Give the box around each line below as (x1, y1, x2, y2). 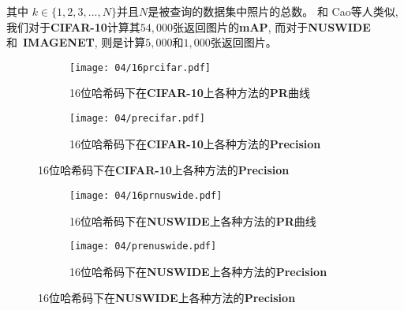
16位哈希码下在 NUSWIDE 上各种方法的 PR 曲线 (69, 212, 316, 229)
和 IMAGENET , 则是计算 (6, 34, 146, 50)
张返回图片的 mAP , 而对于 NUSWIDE (173, 18, 371, 35)
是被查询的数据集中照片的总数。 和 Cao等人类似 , (148, 3, 398, 19)
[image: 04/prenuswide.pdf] (69, 241, 217, 252)
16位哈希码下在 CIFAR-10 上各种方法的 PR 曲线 (69, 84, 310, 101)
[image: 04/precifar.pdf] (69, 113, 205, 125)
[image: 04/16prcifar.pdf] (69, 62, 211, 73)
